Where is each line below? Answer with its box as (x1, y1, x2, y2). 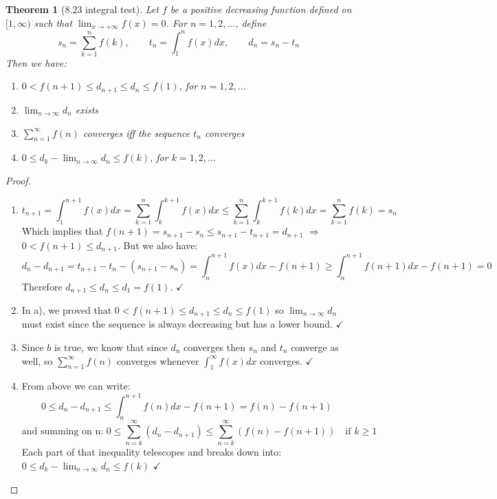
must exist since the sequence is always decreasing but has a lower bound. (21, 317, 333, 331)
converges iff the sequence (82, 125, 190, 140)
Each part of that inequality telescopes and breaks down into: (21, 445, 282, 459)
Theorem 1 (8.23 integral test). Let (5, 2, 159, 16)
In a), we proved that (21, 302, 112, 317)
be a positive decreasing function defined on (170, 2, 352, 16)
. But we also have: (117, 237, 198, 252)
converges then (183, 340, 245, 354)
